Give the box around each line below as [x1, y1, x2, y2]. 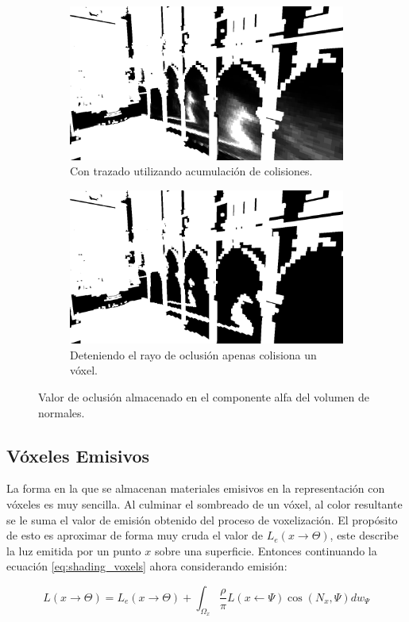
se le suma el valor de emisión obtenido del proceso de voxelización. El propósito [6, 511, 398, 528]
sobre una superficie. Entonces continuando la [154, 542, 377, 559]
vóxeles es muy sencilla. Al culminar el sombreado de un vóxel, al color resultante [6, 495, 403, 512]
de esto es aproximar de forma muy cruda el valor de [6, 527, 264, 543]
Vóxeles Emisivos [6, 443, 150, 467]
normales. [38, 404, 85, 420]
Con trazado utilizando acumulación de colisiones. [70, 163, 313, 179]
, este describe [330, 527, 399, 543]
